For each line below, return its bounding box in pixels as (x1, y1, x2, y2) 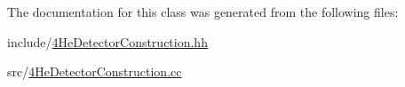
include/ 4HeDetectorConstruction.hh (7, 32, 208, 51)
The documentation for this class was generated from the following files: (7, 3, 399, 20)
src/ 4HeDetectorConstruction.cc (7, 62, 182, 81)
